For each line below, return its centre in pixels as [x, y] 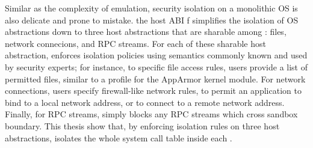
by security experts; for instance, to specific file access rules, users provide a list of [156, 66]
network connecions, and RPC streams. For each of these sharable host [135, 43]
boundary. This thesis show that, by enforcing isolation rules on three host [142, 125]
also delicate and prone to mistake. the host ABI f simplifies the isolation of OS [152, 20]
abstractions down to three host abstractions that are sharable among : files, [146, 32]
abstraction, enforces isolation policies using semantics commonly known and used [156, 55]
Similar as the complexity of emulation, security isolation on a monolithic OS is [151, 8]
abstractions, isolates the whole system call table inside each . [119, 137]
